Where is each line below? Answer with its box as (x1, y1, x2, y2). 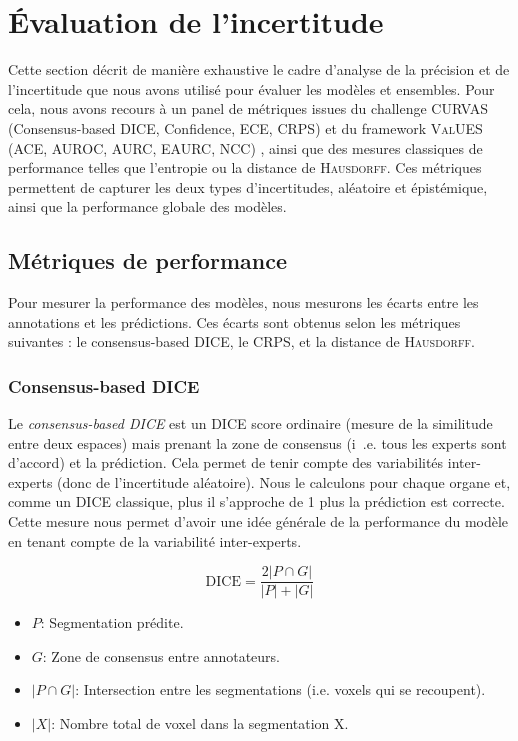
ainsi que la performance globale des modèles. (8, 196, 287, 217)
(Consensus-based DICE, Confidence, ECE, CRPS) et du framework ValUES (8, 117, 483, 138)
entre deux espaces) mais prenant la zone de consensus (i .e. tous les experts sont (8, 432, 507, 453)
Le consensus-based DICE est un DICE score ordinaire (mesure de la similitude (8, 413, 493, 434)
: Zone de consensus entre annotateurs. (42, 645, 281, 666)
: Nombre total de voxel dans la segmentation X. (51, 713, 349, 734)
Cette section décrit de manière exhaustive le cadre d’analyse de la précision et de (8, 59, 510, 80)
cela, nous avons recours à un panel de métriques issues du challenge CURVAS (8, 98, 488, 119)
